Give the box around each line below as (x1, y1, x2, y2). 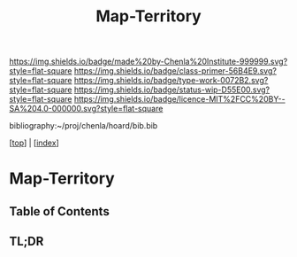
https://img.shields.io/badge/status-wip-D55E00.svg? (73, 84, 270, 95)
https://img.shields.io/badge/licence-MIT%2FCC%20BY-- (73, 94, 286, 105)
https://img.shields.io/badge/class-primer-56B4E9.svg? (73, 66, 277, 76)
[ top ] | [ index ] (9, 137, 59, 148)
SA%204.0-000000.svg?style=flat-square (9, 104, 164, 114)
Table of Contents (9, 204, 110, 219)
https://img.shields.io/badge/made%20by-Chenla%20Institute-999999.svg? (9, 56, 288, 67)
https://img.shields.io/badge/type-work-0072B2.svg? (73, 75, 269, 86)
